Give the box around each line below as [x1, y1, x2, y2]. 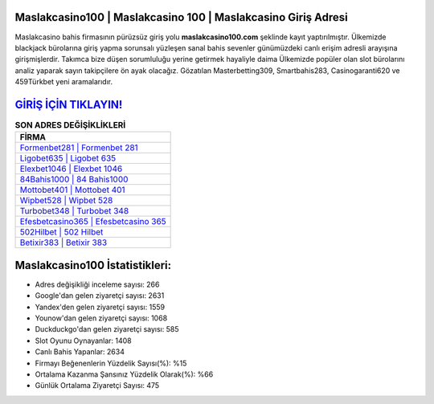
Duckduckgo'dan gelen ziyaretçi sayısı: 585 [35, 324, 179, 334]
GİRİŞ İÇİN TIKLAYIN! [14, 97, 123, 112]
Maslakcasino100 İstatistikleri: [14, 258, 172, 272]
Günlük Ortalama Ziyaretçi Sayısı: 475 [35, 381, 160, 390]
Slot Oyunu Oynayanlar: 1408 [35, 336, 132, 345]
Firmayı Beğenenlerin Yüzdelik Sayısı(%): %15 [35, 358, 187, 368]
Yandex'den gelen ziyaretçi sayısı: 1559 [35, 302, 165, 312]
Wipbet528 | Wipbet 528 [19, 195, 113, 206]
